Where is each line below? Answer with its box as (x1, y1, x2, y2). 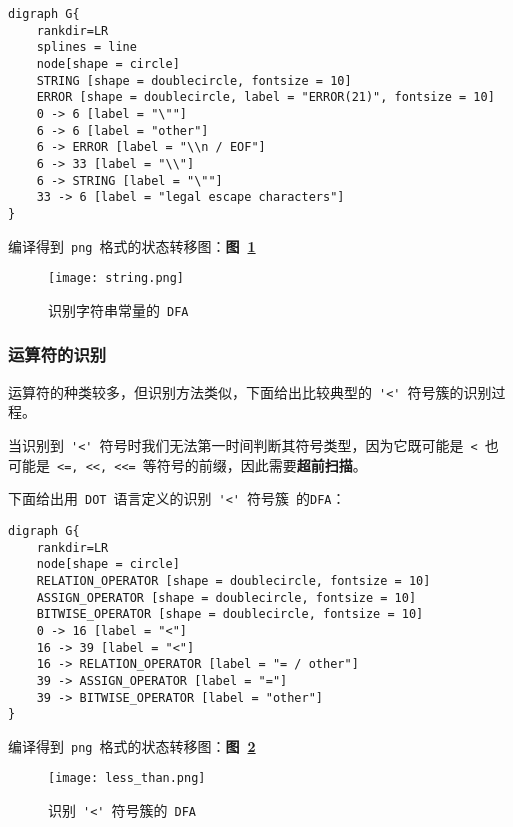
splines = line (36, 40, 137, 55)
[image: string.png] (48, 271, 185, 286)
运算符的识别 (8, 342, 107, 367)
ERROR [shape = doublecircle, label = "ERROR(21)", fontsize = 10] (36, 90, 495, 105)
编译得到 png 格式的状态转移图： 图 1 (8, 235, 256, 256)
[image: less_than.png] (48, 771, 206, 786)
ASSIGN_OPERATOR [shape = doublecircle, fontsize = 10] (36, 590, 417, 605)
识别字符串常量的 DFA (48, 299, 189, 320)
